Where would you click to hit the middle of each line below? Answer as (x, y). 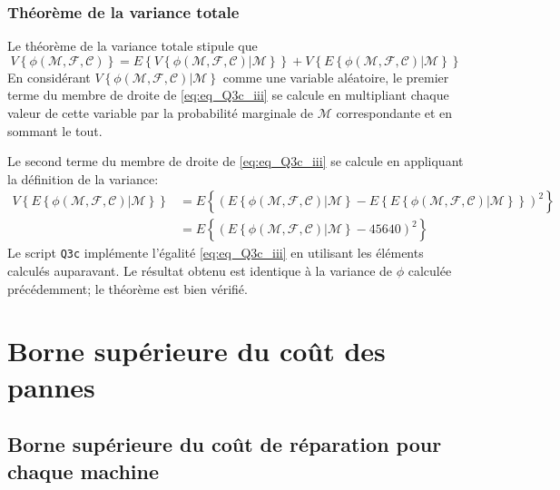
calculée (430, 271)
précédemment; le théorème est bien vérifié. (128, 288)
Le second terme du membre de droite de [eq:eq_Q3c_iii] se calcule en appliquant (236, 161)
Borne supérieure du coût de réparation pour (225, 444)
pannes (51, 386)
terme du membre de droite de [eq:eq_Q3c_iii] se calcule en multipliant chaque (228, 95)
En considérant (49, 77)
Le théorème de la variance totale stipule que (133, 46)
